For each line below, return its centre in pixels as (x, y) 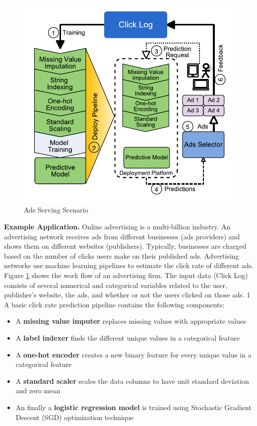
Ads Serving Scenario (56, 210)
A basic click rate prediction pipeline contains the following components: (114, 304)
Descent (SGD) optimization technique (75, 417)
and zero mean (38, 390)
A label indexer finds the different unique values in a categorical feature (128, 337)
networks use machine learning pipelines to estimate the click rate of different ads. (129, 265)
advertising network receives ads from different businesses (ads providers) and (122, 236)
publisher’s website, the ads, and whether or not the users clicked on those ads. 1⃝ (128, 295)
